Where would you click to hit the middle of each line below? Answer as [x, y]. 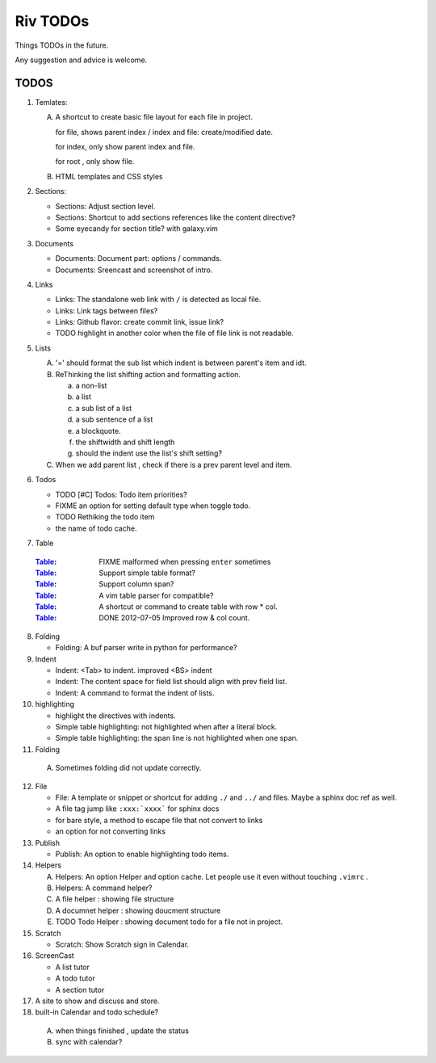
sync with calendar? [89, 1042]
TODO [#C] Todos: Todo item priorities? [121, 494]
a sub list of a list [104, 408]
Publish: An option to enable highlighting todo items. [142, 854]
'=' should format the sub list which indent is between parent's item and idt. [181, 363]
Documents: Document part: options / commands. [138, 258]
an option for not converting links [110, 831]
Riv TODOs [52, 21]
